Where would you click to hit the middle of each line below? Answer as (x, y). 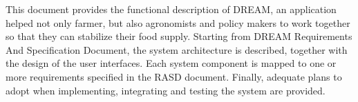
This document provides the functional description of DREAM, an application (171, 9)
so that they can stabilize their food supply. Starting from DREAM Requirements (179, 36)
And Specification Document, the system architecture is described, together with (177, 49)
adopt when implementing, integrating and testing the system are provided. (166, 90)
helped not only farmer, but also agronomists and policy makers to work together (178, 22)
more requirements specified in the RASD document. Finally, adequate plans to (174, 76)
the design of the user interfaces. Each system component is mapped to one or (171, 63)
